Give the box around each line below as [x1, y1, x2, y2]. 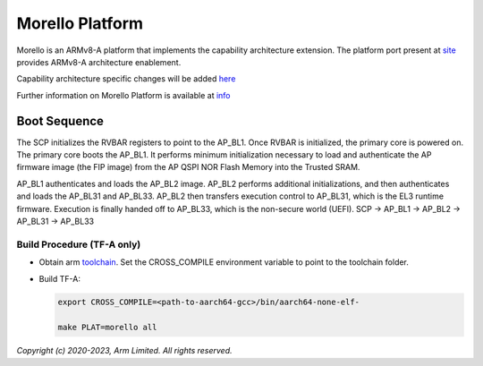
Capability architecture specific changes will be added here [16, 73, 236, 84]
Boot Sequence [16, 113, 105, 129]
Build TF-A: [38, 273, 80, 284]
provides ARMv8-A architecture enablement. [16, 56, 182, 67]
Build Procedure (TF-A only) [16, 238, 141, 251]
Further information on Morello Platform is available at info [16, 89, 231, 100]
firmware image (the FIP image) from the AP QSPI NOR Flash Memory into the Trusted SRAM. [16, 162, 360, 173]
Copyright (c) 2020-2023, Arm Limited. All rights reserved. [16, 345, 233, 356]
